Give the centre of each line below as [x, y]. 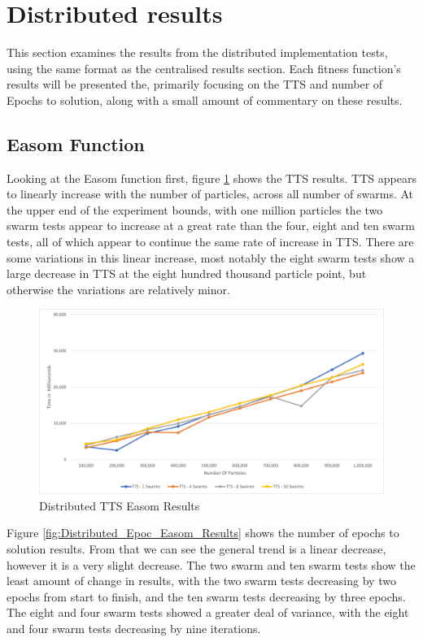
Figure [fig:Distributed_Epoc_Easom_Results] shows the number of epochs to [203, 533]
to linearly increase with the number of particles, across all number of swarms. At [210, 194]
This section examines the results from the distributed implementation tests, [197, 52]
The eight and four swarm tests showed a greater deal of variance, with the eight [208, 612]
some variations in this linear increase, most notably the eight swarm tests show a [211, 257]
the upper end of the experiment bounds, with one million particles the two [195, 209]
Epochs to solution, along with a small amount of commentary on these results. [205, 100]
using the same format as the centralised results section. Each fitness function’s [204, 68]
